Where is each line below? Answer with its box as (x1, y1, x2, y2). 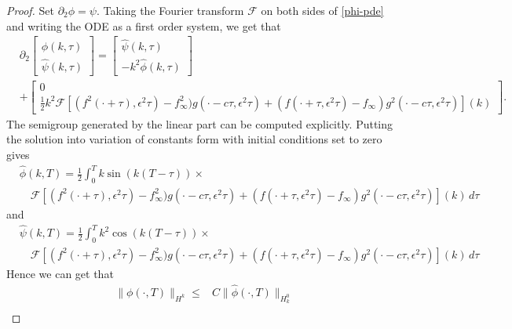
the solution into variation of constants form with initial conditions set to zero (6, 131, 382, 147)
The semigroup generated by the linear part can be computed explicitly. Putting (6, 115, 393, 132)
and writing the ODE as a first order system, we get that (6, 17, 281, 34)
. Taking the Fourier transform (96, 2, 244, 18)
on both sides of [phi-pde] (261, 2, 384, 18)
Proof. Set (6, 2, 54, 18)
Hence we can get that (6, 265, 114, 281)
